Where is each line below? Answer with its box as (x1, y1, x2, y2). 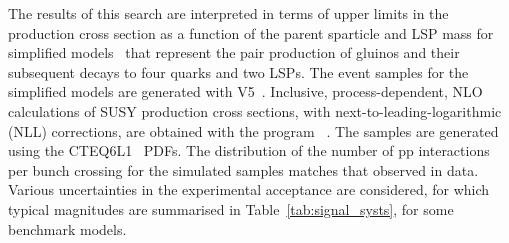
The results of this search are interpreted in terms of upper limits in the (8, 3, 449, 23)
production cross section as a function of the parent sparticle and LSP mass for (8, 22, 494, 43)
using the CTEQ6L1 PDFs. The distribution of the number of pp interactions (8, 140, 490, 161)
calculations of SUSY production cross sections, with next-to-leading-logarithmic (8, 100, 502, 121)
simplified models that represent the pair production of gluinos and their (8, 42, 460, 63)
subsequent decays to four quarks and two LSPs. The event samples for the (8, 61, 469, 82)
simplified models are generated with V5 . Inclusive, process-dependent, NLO (8, 81, 483, 102)
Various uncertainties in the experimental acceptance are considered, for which (8, 179, 490, 200)
